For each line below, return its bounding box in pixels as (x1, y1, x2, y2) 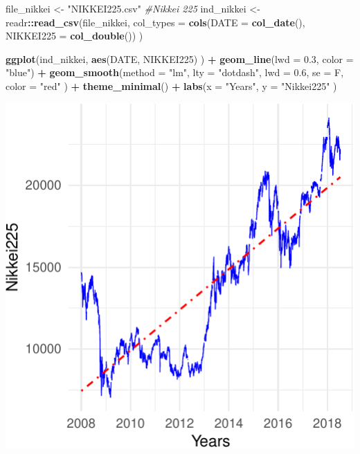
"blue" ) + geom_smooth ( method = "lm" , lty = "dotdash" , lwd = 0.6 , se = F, (6, 65, 344, 80)
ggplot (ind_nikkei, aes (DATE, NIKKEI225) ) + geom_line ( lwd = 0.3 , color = (6, 51, 354, 66)
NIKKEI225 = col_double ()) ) (6, 28, 143, 43)
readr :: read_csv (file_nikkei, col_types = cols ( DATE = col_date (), (6, 15, 305, 29)
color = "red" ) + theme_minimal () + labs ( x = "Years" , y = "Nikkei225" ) (6, 78, 337, 93)
